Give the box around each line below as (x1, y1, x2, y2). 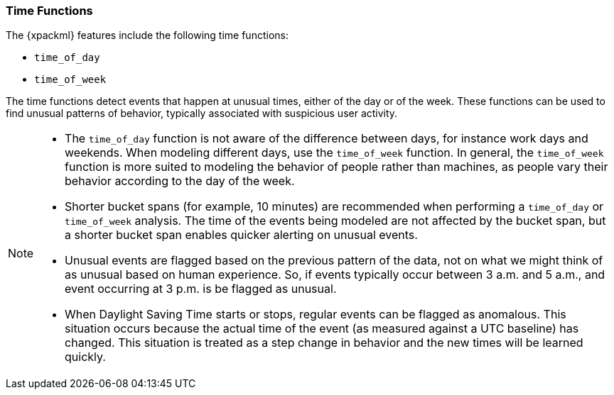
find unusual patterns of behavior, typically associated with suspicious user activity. (6, 107, 398, 120)
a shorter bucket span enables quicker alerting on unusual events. (65, 228, 418, 243)
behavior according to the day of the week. (65, 174, 295, 189)
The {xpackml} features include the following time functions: (6, 29, 289, 42)
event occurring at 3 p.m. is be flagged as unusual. (65, 282, 337, 296)
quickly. (65, 350, 106, 365)
